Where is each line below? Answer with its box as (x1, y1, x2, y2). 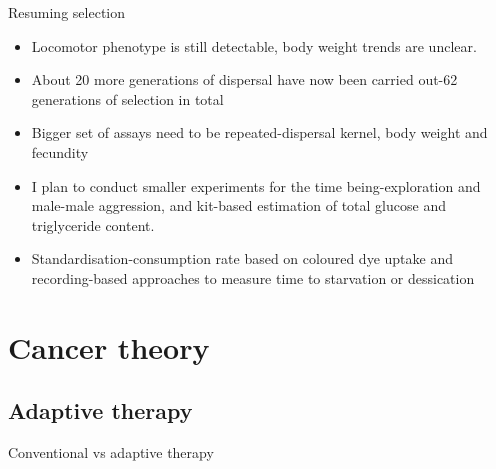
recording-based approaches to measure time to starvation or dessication (31, 267, 475, 288)
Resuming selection (8, 2, 125, 22)
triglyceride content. (31, 214, 155, 235)
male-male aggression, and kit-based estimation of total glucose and (31, 195, 446, 216)
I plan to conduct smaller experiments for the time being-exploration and (31, 175, 481, 196)
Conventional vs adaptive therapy (8, 442, 214, 463)
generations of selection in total (31, 88, 224, 109)
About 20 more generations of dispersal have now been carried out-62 (31, 69, 458, 90)
